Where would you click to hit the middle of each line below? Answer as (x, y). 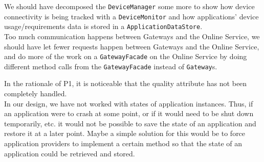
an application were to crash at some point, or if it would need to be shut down (129, 113)
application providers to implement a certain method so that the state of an (123, 143)
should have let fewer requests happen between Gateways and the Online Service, (132, 46)
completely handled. (36, 93)
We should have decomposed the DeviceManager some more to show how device (129, 6)
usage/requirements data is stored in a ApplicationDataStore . (103, 26)
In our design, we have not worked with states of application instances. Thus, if (129, 103)
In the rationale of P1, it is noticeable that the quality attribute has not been (126, 83)
